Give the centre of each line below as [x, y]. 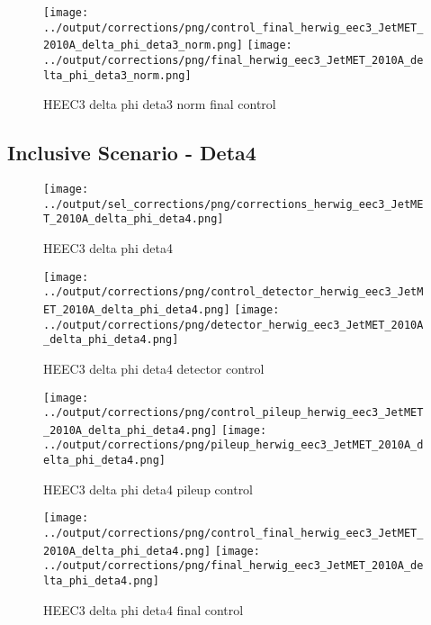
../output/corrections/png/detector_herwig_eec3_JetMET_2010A [233, 325]
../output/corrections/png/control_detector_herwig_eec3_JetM [233, 292]
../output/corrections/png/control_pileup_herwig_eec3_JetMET [233, 413]
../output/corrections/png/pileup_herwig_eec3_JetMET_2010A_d [233, 445]
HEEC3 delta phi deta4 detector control [154, 368]
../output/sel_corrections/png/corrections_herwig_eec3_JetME [233, 204]
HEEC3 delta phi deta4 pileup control [148, 489]
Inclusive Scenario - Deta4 [132, 153]
